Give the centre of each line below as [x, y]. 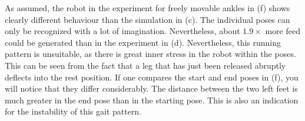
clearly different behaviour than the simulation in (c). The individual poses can [147, 19]
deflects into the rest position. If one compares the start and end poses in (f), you [152, 77]
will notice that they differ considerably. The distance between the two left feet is [151, 88]
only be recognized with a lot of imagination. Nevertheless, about [122, 31]
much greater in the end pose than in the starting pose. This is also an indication [152, 100]
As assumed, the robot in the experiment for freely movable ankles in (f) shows [147, 8]
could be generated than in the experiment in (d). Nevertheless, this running [143, 42]
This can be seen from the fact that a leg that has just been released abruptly [145, 65]
